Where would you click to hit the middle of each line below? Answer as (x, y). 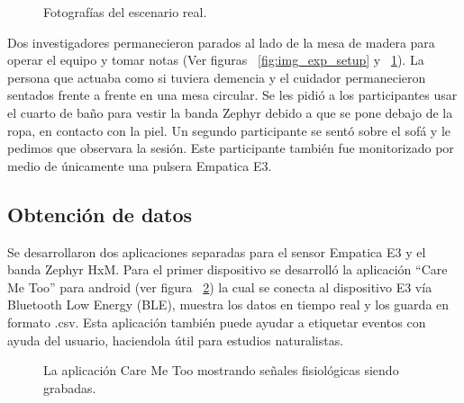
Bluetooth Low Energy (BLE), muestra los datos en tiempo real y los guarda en (228, 304)
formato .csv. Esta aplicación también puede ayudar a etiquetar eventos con (217, 322)
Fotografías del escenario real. (125, 12)
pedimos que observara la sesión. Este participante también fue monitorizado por (231, 148)
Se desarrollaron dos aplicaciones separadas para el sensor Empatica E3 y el (217, 251)
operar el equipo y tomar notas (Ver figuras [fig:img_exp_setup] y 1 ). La (216, 60)
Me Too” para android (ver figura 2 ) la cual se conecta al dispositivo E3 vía (220, 287)
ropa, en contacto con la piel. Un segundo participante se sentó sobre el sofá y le (229, 130)
